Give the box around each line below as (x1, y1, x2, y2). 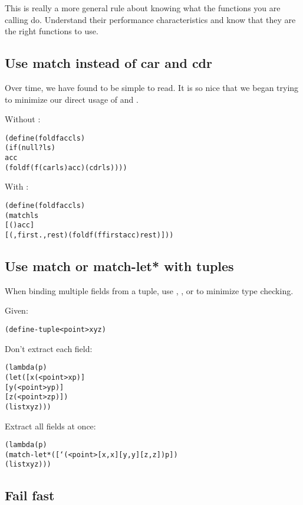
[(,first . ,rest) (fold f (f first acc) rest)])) (5, 230, 174, 239)
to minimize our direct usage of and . (5, 93, 139, 105)
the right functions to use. (5, 25, 98, 37)
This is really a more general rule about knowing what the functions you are (5, 2, 281, 14)
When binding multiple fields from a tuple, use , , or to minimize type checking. (5, 284, 294, 297)
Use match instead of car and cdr (5, 54, 212, 72)
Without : (5, 113, 41, 125)
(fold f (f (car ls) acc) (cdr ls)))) (5, 163, 127, 172)
